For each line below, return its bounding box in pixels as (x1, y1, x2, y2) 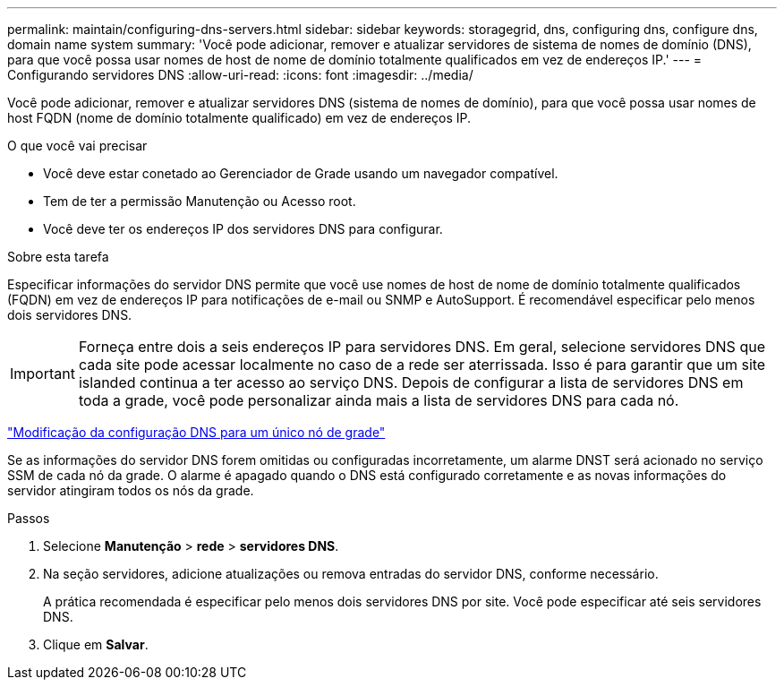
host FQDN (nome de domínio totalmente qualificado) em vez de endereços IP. (7, 110, 472, 125)
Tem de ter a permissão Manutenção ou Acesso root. (43, 193, 356, 209)
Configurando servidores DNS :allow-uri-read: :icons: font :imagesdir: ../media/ (7, 67, 473, 82)
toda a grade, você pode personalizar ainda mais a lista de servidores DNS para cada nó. (78, 391, 679, 409)
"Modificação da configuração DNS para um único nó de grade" (7, 425, 386, 440)
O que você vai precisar (7, 138, 148, 153)
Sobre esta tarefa (7, 249, 109, 264)
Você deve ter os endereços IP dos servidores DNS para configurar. (43, 221, 443, 236)
